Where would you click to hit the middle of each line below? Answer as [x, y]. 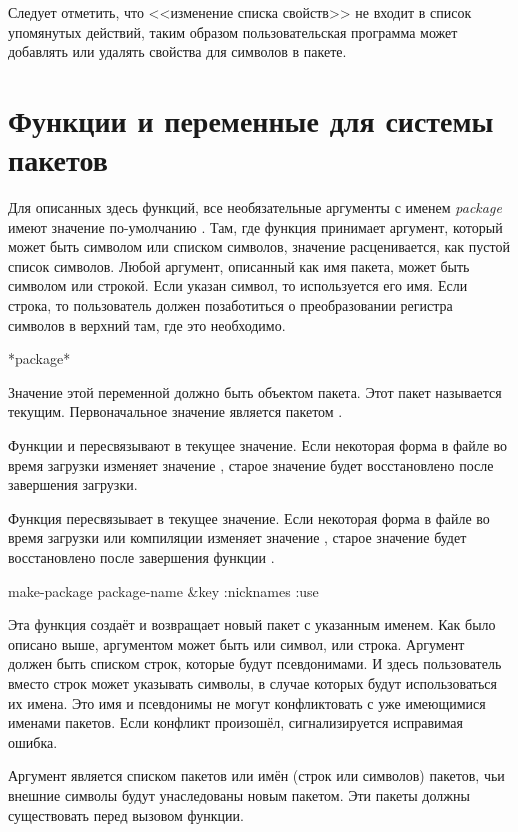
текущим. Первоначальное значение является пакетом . [175, 411]
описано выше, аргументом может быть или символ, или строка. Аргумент [236, 643]
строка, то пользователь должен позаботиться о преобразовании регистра [230, 305]
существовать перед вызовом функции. [126, 814]
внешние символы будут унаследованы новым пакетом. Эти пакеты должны [239, 794]
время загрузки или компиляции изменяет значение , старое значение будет [237, 537]
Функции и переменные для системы [251, 119]
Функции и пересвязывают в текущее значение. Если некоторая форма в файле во [258, 445]
